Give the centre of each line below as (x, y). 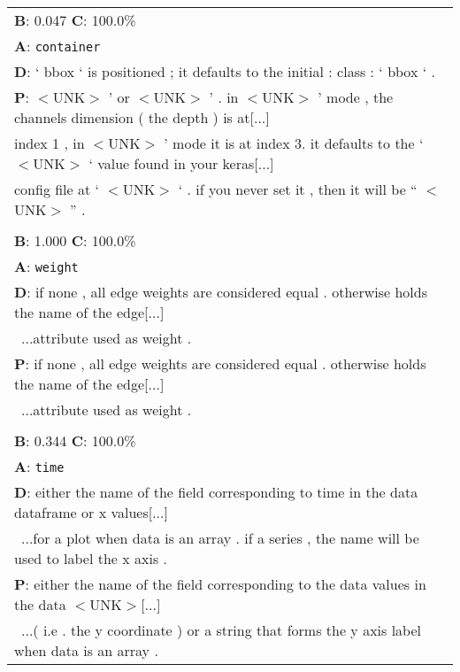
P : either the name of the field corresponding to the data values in (220, 584)
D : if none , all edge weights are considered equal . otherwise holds (221, 292)
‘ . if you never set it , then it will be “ (298, 189)
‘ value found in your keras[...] (181, 163)
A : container (57, 46)
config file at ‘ (57, 189)
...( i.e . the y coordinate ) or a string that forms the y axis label (222, 630)
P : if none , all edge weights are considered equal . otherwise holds (220, 363)
